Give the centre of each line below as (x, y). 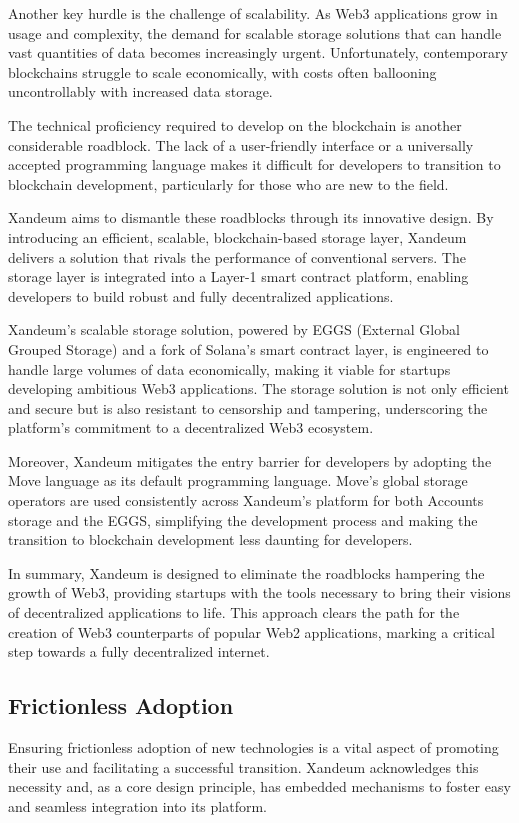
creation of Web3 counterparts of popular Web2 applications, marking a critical (251, 631)
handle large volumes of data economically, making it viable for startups (229, 368)
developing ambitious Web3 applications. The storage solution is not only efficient (258, 388)
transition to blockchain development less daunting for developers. (210, 539)
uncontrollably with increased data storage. (140, 91)
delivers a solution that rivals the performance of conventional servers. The (237, 256)
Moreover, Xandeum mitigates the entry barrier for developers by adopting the (250, 460)
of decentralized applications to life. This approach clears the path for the (234, 612)
